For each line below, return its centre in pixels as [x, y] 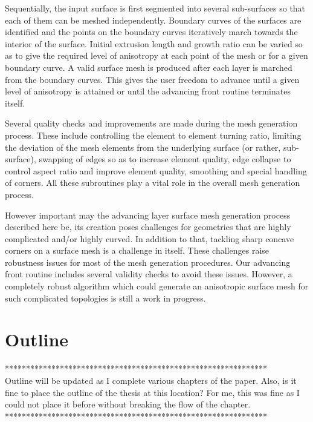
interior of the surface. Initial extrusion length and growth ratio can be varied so [154, 43]
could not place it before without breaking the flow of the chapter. [128, 404]
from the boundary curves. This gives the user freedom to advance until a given [152, 79]
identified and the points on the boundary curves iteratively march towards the [151, 32]
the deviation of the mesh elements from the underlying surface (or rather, [143, 147]
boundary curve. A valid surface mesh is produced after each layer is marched [149, 67]
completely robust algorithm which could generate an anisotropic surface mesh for [157, 286]
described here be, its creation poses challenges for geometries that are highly [148, 227]
